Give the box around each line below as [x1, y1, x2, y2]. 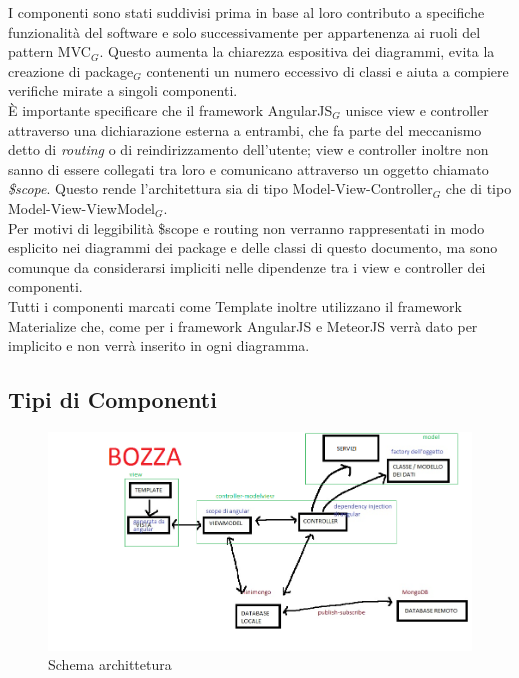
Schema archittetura [48, 654, 172, 675]
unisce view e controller [345, 99, 489, 120]
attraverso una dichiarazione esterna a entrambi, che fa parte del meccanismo [8, 119, 482, 140]
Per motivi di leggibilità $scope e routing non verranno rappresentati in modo [8, 217, 485, 238]
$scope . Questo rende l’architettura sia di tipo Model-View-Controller [8, 178, 433, 199]
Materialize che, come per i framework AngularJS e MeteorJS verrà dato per [8, 315, 478, 336]
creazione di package [8, 60, 134, 81]
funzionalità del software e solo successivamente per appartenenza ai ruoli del [8, 21, 481, 42]
